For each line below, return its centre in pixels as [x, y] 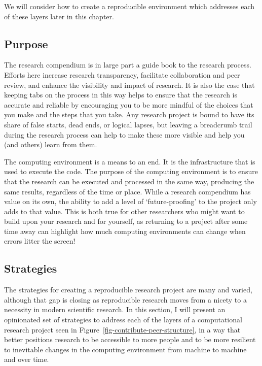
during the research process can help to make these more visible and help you [124, 134]
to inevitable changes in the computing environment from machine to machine [125, 349]
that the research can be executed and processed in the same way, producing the [129, 181]
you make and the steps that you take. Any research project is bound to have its [129, 114]
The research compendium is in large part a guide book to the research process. [128, 65]
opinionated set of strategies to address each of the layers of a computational [123, 320]
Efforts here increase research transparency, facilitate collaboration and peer [122, 74]
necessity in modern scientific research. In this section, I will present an [115, 309]
